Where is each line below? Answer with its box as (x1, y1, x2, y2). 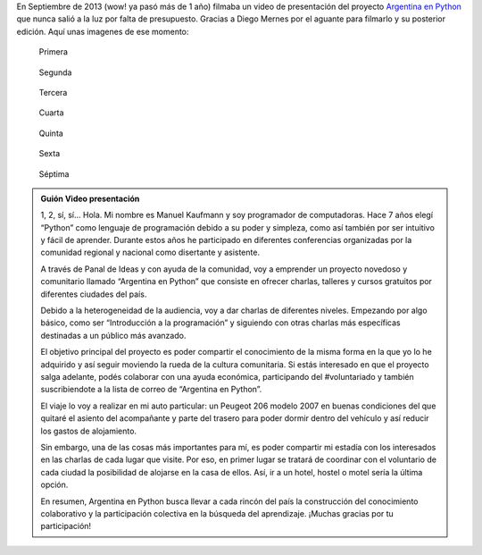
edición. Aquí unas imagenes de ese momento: (16, 26, 189, 37)
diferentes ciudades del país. (40, 289, 147, 299)
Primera (38, 46, 69, 57)
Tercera (38, 87, 68, 97)
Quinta (38, 128, 64, 139)
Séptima (38, 168, 70, 179)
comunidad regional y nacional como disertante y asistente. (40, 247, 261, 258)
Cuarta (38, 107, 64, 118)
